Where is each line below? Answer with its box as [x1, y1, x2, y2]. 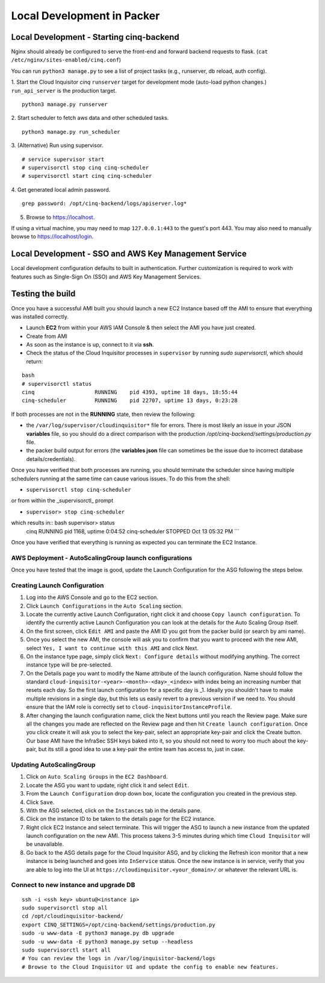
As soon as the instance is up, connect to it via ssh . [26, 341, 154, 348]
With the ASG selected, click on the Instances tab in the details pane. [26, 806, 202, 814]
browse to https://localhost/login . [11, 233, 93, 240]
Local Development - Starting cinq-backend [11, 32, 180, 42]
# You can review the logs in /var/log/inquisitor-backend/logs [22, 955, 216, 962]
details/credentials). [26, 455, 76, 462]
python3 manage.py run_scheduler [22, 128, 120, 135]
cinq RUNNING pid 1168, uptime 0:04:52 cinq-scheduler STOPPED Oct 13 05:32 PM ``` [26, 527, 240, 535]
